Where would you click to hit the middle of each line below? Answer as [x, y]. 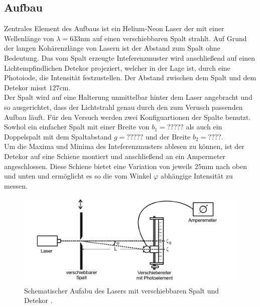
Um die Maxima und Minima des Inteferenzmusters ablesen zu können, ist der [124, 146]
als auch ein [204, 127]
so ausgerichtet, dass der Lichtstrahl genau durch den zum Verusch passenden [123, 107]
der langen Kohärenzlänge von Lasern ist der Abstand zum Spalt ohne [112, 48]
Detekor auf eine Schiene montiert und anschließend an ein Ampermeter [115, 156]
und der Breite [168, 136]
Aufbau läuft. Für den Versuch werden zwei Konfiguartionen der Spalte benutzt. [127, 117]
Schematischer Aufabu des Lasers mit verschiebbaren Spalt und [122, 290]
